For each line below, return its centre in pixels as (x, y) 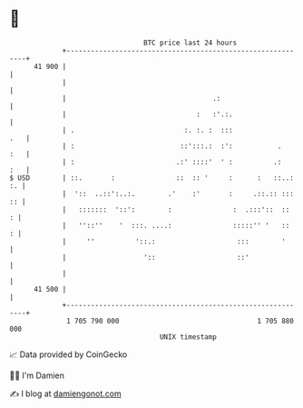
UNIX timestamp (188, 337)
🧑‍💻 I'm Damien (37, 375)
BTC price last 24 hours (191, 43)
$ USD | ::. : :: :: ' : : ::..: (152, 178)
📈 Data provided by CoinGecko (68, 354)
